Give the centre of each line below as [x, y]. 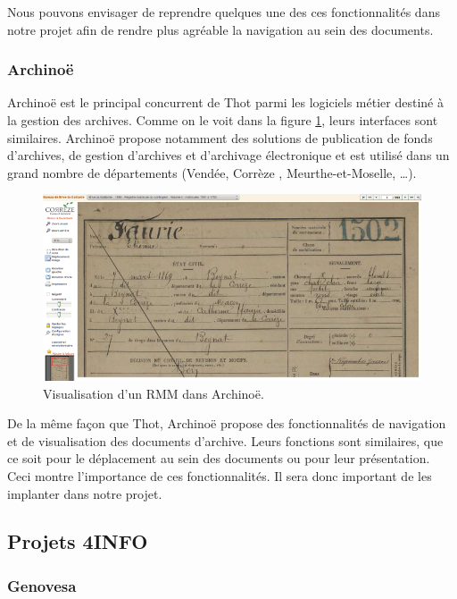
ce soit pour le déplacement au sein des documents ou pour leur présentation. [219, 458]
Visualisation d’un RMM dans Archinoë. [154, 393]
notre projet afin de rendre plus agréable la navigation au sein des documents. [220, 29]
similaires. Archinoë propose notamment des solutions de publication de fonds [220, 137]
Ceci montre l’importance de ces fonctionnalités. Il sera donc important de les [220, 475]
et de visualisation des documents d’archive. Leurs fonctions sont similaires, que [225, 440]
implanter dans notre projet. [85, 493]
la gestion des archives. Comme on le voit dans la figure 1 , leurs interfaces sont [223, 120]
